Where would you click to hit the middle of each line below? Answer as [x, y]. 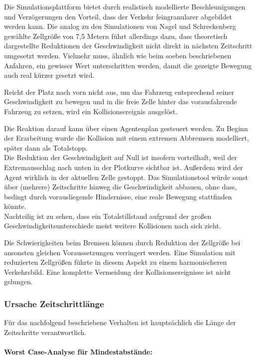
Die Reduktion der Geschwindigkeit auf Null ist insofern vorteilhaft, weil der [121, 157]
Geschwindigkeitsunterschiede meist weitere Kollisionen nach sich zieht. [113, 226]
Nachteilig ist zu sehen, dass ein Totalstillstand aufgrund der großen [108, 216]
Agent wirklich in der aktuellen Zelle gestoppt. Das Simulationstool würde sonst [126, 177]
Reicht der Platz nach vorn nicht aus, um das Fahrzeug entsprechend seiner [119, 91]
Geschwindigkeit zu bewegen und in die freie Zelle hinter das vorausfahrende [121, 101]
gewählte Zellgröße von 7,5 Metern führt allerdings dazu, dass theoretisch [116, 36]
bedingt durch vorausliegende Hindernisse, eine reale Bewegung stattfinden [118, 196]
